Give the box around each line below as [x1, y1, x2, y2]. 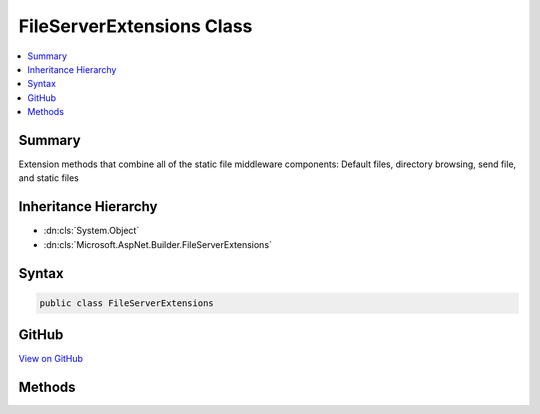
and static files [18, 172, 79, 184]
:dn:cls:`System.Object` [43, 225, 140, 237]
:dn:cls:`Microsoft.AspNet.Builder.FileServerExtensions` [43, 238, 272, 250]
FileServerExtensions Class [18, 15, 253, 37]
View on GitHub [18, 353, 84, 365]
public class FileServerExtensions [39, 297, 214, 309]
